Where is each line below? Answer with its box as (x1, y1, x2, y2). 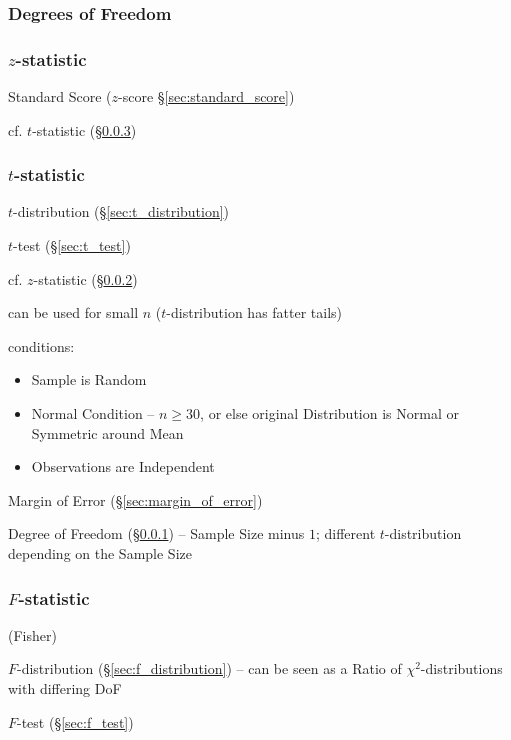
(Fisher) (8, 624, 57, 645)
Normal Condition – (31, 403, 155, 424)
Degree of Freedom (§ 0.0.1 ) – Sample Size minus (8, 523, 305, 544)
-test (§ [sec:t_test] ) (13, 235, 131, 256)
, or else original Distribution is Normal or (200, 403, 459, 424)
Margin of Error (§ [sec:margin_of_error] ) (8, 489, 263, 510)
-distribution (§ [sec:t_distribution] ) (13, 201, 230, 222)
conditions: (8, 335, 75, 356)
